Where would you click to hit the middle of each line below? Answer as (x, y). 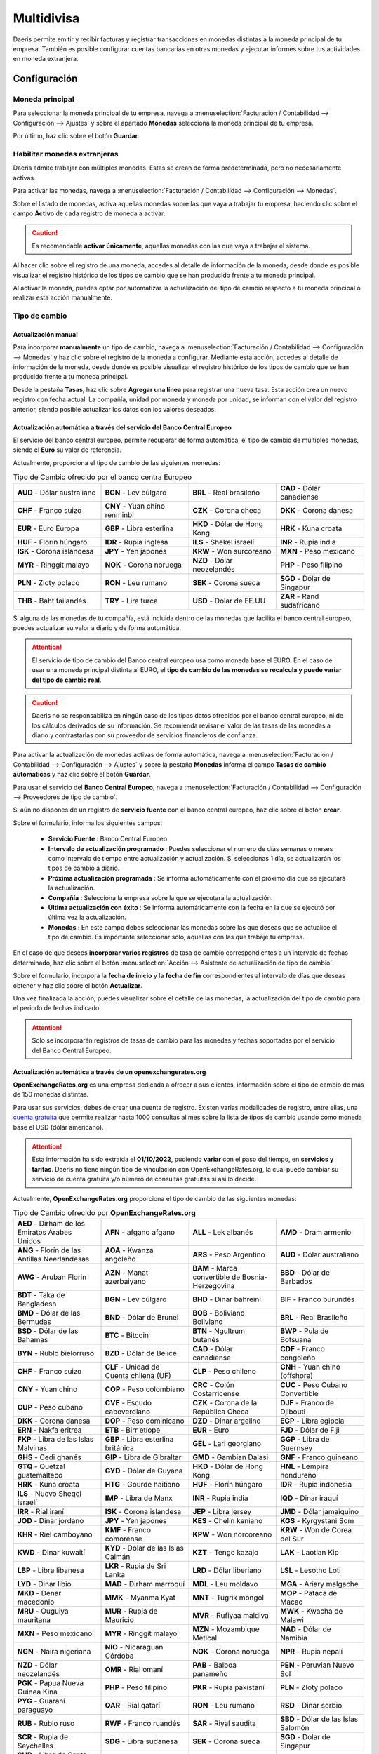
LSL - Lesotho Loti (310, 1570)
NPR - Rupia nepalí (311, 1652)
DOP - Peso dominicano (145, 1421)
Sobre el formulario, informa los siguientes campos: (88, 823)
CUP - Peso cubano (50, 1407)
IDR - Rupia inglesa (137, 542)
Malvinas (32, 1448)
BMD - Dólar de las (49, 1313)
